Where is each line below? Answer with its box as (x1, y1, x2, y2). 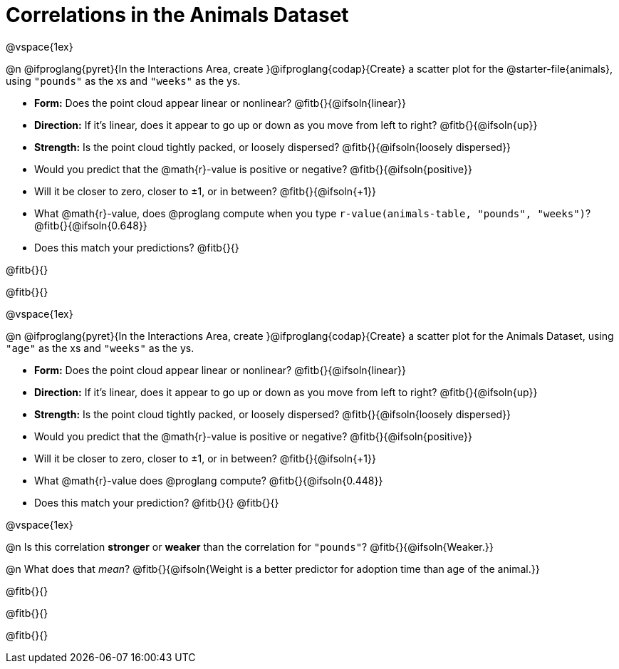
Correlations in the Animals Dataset (6, 3, 349, 27)
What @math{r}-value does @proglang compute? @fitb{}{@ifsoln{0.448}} (34, 474, 383, 487)
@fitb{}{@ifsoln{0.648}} (34, 219, 147, 232)
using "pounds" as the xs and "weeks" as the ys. (6, 74, 241, 87)
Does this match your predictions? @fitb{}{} (34, 241, 239, 254)
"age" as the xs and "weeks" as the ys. (6, 341, 194, 354)
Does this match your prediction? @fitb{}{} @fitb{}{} (34, 496, 279, 509)
